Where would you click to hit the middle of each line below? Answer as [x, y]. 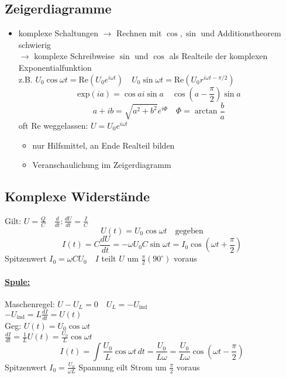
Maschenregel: [30, 303]
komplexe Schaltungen [58, 33]
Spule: [18, 281]
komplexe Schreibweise [74, 56]
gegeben [189, 231]
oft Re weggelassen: [53, 125]
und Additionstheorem [241, 33]
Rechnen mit [139, 33]
